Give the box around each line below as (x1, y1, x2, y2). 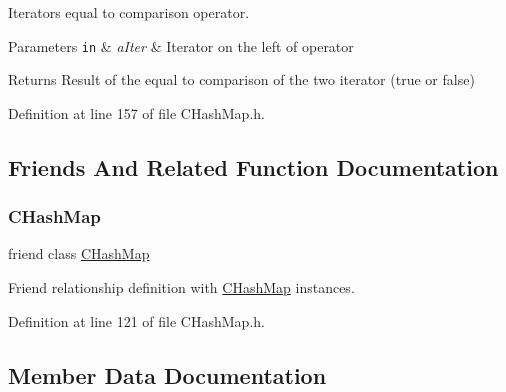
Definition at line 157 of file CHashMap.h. (8, 102, 265, 123)
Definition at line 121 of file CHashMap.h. (8, 310, 265, 331)
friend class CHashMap (8, 243, 150, 264)
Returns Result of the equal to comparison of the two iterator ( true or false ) (8, 69, 475, 90)
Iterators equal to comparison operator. (8, 2, 250, 22)
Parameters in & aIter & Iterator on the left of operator (8, 35, 354, 56)
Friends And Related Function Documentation (8, 151, 499, 182)
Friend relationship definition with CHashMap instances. (8, 277, 355, 298)
